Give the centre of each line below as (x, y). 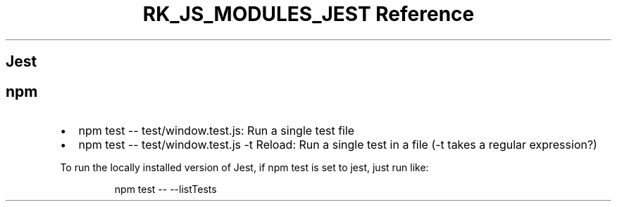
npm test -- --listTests (166, 189)
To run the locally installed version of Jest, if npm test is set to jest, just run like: (244, 168)
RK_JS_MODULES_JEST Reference (308, 14)
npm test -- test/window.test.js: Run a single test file (217, 131)
